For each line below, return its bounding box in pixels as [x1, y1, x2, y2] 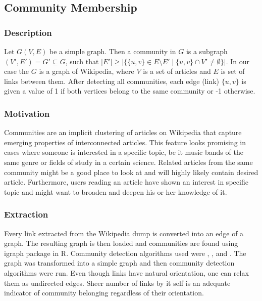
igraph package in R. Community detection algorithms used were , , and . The [4, 247, 246, 258]
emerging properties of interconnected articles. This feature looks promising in [4, 137, 246, 147]
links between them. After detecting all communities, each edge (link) [4, 75, 219, 86]
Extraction [4, 208, 48, 221]
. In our [226, 56, 250, 66]
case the [4, 66, 29, 76]
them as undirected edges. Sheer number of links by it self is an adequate [4, 277, 231, 288]
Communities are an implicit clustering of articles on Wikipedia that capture [4, 127, 242, 138]
